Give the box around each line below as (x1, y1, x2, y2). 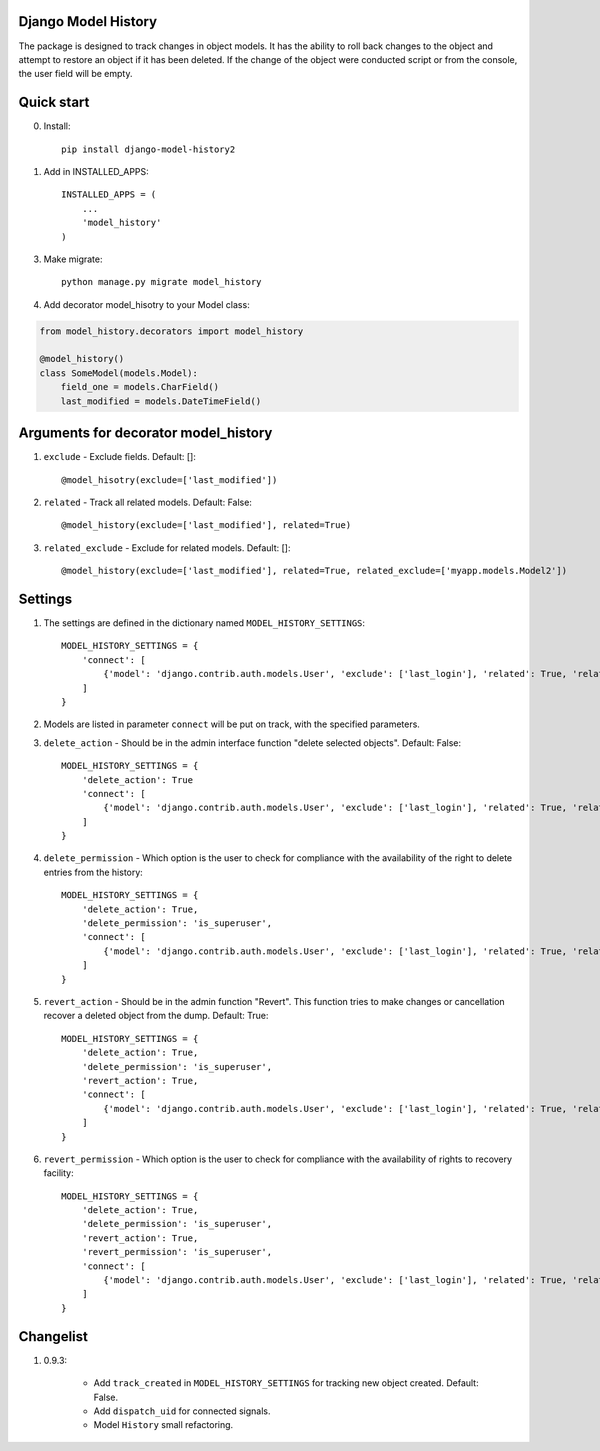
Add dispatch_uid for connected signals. (93, 1405, 271, 1417)
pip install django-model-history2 (61, 143, 236, 155)
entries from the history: (43, 866, 144, 878)
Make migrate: (43, 253, 103, 265)
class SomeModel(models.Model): (39, 367, 199, 379)
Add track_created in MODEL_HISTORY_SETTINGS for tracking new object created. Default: (93, 1377, 479, 1389)
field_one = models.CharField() (60, 381, 220, 393)
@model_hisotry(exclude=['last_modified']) (61, 474, 278, 485)
